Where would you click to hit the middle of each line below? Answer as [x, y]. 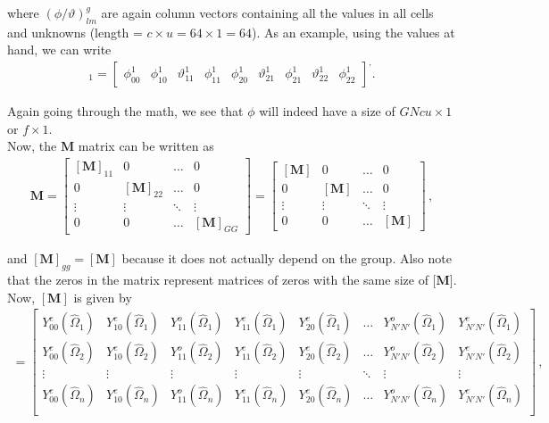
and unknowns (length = [75, 32]
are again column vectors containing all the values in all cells [267, 12]
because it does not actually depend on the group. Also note [287, 258]
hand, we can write [59, 50]
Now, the [32, 146]
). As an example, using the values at [353, 32]
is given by [103, 297]
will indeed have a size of [327, 111]
